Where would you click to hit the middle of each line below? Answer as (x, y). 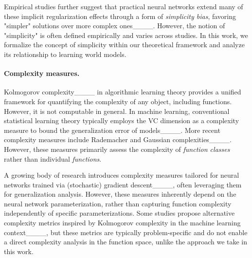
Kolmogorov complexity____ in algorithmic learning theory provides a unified (123, 92)
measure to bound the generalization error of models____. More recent (112, 130)
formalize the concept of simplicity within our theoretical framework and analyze (124, 45)
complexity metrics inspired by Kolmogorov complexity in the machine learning (122, 223)
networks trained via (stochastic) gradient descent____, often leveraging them (123, 184)
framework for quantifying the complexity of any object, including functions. (118, 101)
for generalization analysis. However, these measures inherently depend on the (120, 194)
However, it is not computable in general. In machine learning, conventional (117, 111)
